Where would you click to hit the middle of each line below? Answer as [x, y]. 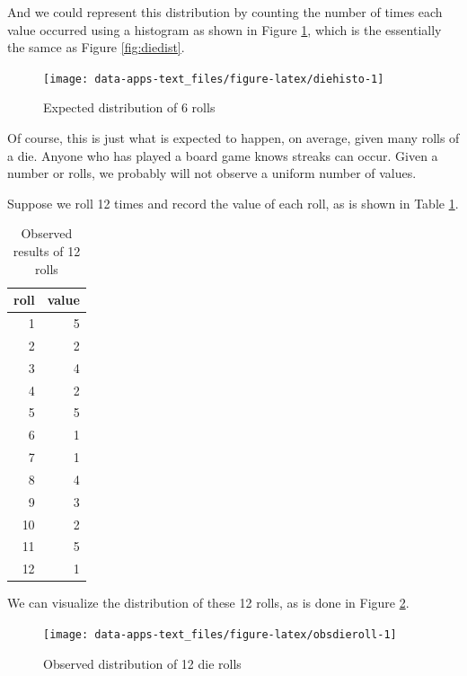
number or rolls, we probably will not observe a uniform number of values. [212, 173]
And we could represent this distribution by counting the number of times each [225, 12]
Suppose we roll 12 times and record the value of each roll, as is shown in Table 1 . [233, 203]
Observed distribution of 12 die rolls [142, 663]
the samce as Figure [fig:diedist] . [96, 47]
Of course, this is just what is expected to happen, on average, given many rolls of [233, 138]
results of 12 [47, 251]
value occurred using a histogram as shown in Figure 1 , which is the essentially [225, 29]
